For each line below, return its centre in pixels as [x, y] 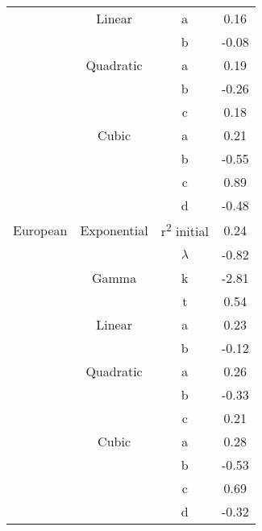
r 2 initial [185, 230]
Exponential [114, 230]
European [40, 230]
